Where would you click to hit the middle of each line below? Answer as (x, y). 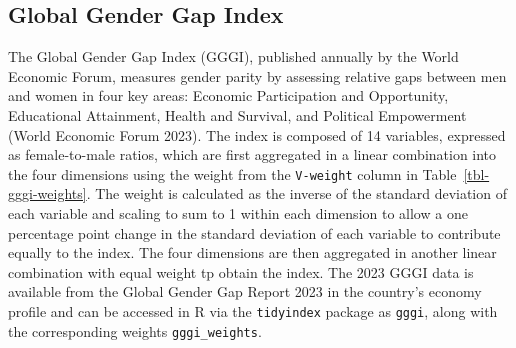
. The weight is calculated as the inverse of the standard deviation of (296, 193)
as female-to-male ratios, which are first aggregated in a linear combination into (252, 154)
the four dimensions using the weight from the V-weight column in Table (232, 173)
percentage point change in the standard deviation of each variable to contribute (254, 232)
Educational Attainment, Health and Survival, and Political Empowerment (237, 114)
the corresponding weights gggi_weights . (135, 330)
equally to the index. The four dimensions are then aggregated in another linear (252, 252)
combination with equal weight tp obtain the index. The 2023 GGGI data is (241, 271)
